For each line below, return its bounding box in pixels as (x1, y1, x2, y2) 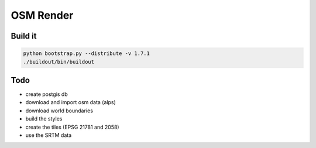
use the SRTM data (25, 132, 72, 139)
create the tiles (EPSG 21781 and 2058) (25, 123, 119, 130)
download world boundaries (25, 107, 94, 114)
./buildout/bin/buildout (23, 58, 95, 65)
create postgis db (25, 91, 68, 98)
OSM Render (11, 9, 74, 22)
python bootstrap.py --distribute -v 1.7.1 (23, 50, 150, 57)
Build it (11, 31, 37, 41)
